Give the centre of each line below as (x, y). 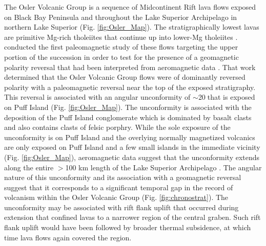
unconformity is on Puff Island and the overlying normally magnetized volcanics (130, 137)
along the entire (29, 167)
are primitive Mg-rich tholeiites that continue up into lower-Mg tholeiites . (121, 37)
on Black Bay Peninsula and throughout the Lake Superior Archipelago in (121, 17)
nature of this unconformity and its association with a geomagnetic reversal (123, 177)
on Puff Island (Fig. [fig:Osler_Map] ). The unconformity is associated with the (128, 107)
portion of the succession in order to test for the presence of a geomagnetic (121, 57)
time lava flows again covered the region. (68, 237)
